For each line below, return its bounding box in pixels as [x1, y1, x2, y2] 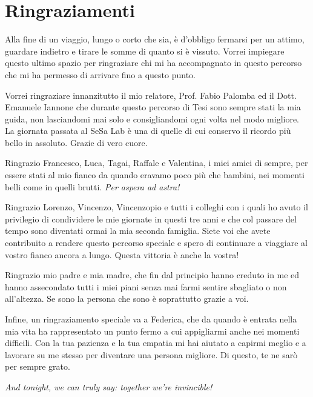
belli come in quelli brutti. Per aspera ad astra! [5, 180, 180, 193]
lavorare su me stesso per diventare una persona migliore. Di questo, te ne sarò [5, 348, 298, 361]
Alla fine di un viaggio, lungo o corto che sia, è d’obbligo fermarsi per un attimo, [5, 33, 305, 45]
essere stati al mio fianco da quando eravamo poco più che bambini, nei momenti [5, 168, 305, 181]
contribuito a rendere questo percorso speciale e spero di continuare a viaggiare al [5, 236, 308, 249]
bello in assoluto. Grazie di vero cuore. [5, 136, 148, 148]
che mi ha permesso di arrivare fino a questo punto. [5, 68, 196, 81]
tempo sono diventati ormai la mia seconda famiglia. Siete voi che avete [5, 224, 271, 237]
